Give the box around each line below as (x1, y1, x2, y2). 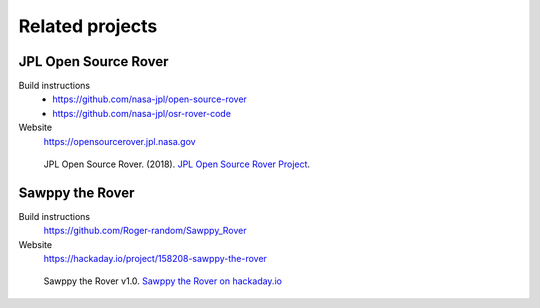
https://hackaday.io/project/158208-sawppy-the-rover (43, 253, 267, 265)
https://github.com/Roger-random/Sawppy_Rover (43, 225, 247, 237)
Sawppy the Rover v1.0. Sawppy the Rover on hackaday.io (43, 275, 282, 287)
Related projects (18, 15, 158, 37)
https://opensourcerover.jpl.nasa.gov (43, 135, 196, 147)
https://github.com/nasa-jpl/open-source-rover (52, 93, 247, 105)
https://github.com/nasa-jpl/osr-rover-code (52, 107, 232, 119)
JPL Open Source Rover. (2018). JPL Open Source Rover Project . (43, 158, 310, 170)
